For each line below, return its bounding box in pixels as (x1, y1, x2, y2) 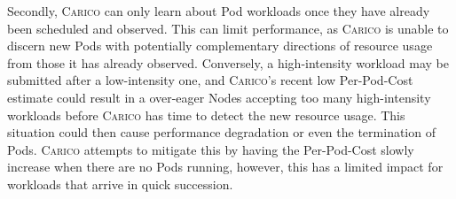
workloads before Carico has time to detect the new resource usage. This (7, 105, 405, 124)
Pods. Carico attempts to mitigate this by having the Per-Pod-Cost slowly (7, 140, 414, 158)
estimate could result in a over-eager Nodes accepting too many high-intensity (7, 88, 431, 106)
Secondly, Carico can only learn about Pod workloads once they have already (7, 2, 430, 19)
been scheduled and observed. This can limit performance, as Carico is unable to (7, 19, 449, 37)
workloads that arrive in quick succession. (7, 174, 233, 193)
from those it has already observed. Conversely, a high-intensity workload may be (7, 53, 449, 72)
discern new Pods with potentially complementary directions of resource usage (7, 36, 433, 55)
